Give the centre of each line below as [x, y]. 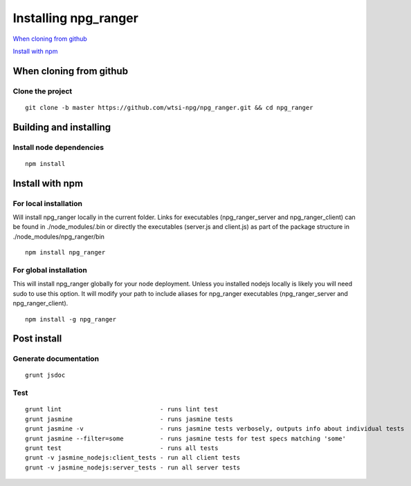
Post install [37, 339]
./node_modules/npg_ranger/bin [59, 236]
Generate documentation [56, 359]
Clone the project [43, 91]
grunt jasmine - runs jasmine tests [129, 419]
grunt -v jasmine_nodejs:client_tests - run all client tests [133, 458]
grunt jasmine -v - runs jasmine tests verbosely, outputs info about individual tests [215, 429]
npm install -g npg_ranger [71, 319]
